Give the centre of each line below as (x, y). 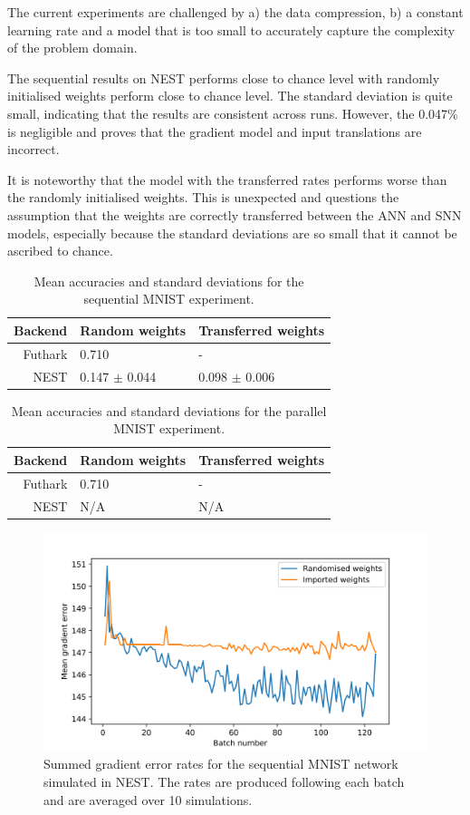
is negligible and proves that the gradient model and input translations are (215, 131)
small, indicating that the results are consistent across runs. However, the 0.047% (233, 113)
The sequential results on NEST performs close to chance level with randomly (224, 78)
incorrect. (34, 149)
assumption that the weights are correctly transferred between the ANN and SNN (235, 214)
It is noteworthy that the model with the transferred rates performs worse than (227, 179)
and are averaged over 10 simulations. (148, 799)
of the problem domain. (72, 48)
